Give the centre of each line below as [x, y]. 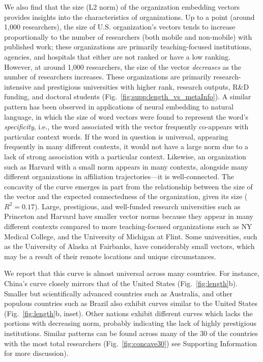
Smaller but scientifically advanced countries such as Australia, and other [118, 293]
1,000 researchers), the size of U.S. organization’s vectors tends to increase [120, 27]
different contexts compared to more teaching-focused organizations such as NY [128, 226]
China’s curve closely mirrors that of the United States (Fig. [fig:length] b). [121, 283]
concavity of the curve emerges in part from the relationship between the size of [128, 186]
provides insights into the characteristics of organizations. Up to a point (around [129, 17]
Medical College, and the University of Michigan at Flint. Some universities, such [131, 236]
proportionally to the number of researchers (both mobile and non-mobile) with [128, 36]
